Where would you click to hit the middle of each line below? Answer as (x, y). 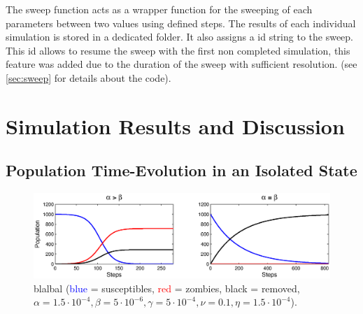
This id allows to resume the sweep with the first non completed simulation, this (178, 50)
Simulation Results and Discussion (175, 126)
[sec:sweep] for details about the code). (88, 77)
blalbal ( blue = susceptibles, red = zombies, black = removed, (167, 288)
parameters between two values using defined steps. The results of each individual (181, 23)
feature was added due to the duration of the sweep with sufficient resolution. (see (181, 64)
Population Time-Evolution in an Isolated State (181, 170)
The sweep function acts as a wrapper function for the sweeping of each (159, 9)
